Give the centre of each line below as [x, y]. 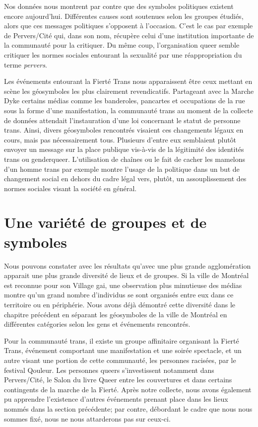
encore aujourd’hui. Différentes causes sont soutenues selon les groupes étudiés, [124, 16]
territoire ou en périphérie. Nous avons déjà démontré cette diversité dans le [120, 304]
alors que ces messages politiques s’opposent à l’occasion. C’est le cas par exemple [129, 26]
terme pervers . [26, 64]
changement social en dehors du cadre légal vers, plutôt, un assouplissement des [125, 178]
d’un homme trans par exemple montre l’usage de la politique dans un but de [122, 169]
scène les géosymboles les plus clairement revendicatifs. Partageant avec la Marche [129, 91]
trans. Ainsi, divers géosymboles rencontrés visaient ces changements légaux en [124, 130]
